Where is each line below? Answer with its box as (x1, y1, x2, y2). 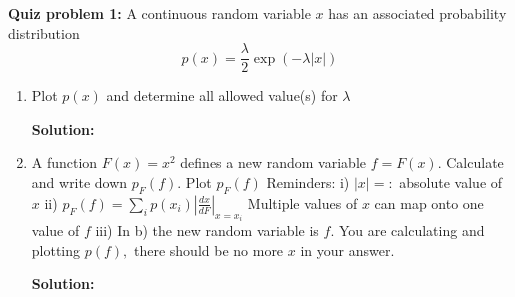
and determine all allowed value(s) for (106, 85, 338, 106)
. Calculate (437, 152, 504, 173)
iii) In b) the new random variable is (95, 220, 319, 241)
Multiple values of (247, 192, 358, 213)
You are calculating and (338, 220, 485, 241)
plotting (31, 239, 81, 260)
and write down (31, 172, 128, 193)
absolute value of (399, 172, 503, 193)
